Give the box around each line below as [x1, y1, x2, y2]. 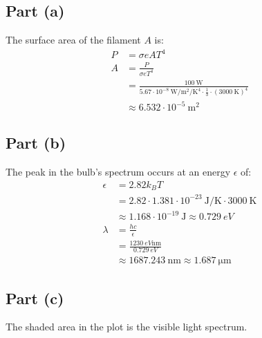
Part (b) [6, 132, 66, 153]
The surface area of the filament [6, 32, 141, 47]
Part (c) [6, 287, 64, 308]
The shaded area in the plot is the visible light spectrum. [6, 319, 247, 334]
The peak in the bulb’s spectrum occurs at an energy [6, 165, 231, 179]
